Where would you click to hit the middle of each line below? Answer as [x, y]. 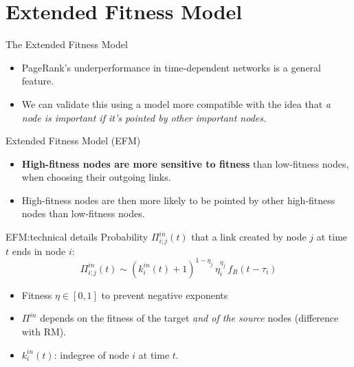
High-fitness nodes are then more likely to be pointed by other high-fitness [178, 200]
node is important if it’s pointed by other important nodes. [144, 117]
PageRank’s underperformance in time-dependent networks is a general [171, 67]
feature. [38, 81]
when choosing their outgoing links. [96, 177]
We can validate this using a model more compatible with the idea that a [176, 103]
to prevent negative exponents [165, 294]
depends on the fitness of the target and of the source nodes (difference [189, 318]
